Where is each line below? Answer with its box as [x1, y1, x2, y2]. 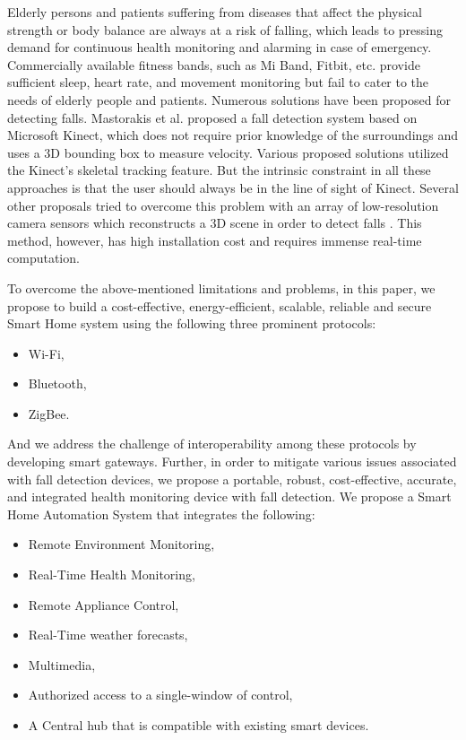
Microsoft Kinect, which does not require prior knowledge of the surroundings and [7, 126, 459, 144]
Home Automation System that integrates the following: [7, 504, 315, 523]
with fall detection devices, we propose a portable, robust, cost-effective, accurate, [7, 469, 457, 488]
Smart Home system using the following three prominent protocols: [7, 314, 376, 333]
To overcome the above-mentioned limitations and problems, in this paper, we [7, 278, 436, 297]
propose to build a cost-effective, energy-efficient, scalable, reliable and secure [7, 296, 432, 315]
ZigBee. [28, 404, 70, 422]
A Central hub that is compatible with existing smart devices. [28, 716, 369, 734]
